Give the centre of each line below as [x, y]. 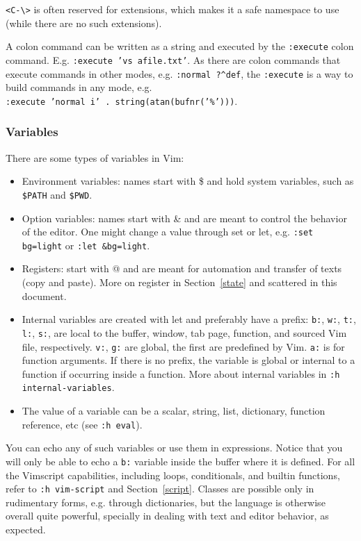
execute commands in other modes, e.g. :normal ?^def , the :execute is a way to [179, 73]
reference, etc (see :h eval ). [82, 424]
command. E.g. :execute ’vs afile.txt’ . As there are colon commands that [173, 59]
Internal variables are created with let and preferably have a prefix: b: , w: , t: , [189, 319]
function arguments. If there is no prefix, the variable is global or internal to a [188, 360]
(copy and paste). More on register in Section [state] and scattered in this [179, 282]
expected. [26, 530]
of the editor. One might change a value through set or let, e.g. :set [168, 232]
